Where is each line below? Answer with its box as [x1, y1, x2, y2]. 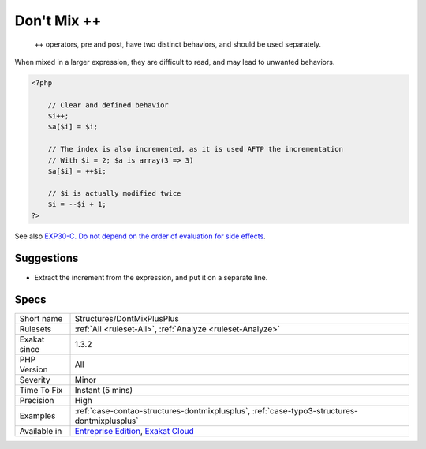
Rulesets [19, 324, 51, 335]
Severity [19, 375, 50, 386]
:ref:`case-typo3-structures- [252, 406, 358, 417]
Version [19, 364, 48, 375]
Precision [19, 395, 54, 406]
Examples [19, 410, 56, 421]
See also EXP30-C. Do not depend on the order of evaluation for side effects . [14, 231, 266, 241]
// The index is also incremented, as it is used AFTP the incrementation [47, 144, 343, 154]
